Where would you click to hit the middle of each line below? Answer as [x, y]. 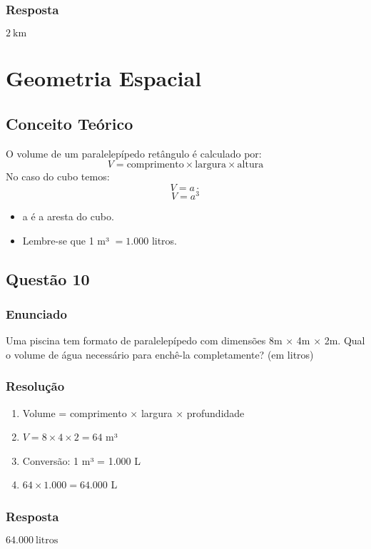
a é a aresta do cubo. [68, 216]
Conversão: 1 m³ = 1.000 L [81, 460]
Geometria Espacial [104, 78]
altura [250, 165]
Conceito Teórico [70, 123]
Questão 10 [48, 278]
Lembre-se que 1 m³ [66, 240]
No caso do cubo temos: [58, 176]
